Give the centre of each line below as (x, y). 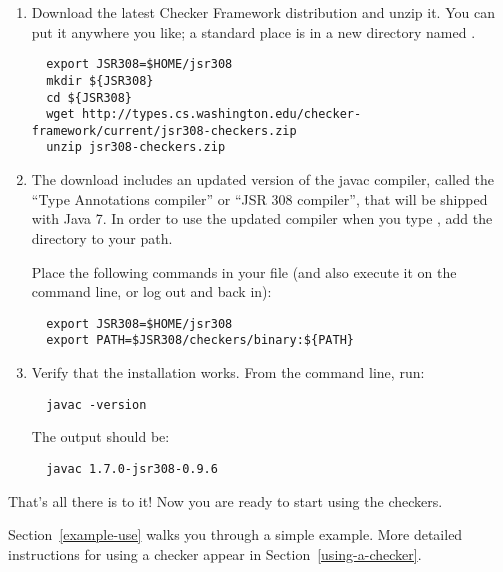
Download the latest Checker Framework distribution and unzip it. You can (263, 12)
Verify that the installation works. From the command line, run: (228, 372)
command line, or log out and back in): (151, 291)
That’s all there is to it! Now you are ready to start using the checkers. (225, 500)
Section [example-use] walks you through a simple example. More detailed (235, 534)
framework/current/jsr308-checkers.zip (164, 130)
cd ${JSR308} (89, 97)
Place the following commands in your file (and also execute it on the (244, 271)
